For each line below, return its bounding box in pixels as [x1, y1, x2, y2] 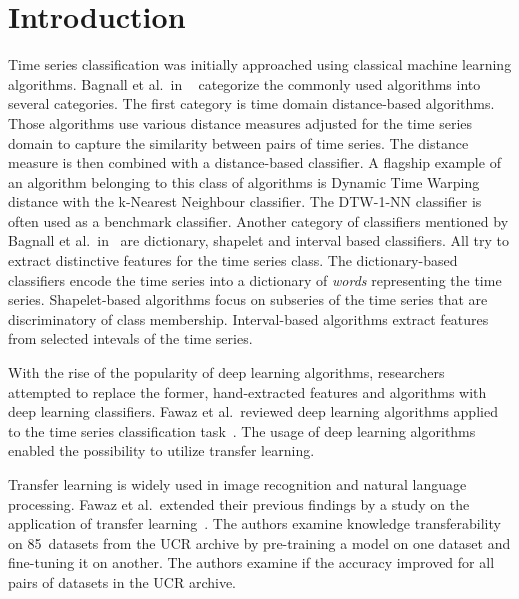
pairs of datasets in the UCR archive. [8, 571, 236, 592]
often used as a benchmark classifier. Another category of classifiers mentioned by [8, 210, 509, 231]
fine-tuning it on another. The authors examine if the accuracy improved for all [8, 552, 495, 573]
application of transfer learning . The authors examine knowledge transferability [8, 513, 501, 534]
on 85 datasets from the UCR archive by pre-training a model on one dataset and [8, 532, 511, 553]
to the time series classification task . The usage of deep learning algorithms [8, 420, 476, 441]
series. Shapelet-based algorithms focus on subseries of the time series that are [8, 289, 488, 310]
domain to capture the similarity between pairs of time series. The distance [8, 132, 469, 153]
